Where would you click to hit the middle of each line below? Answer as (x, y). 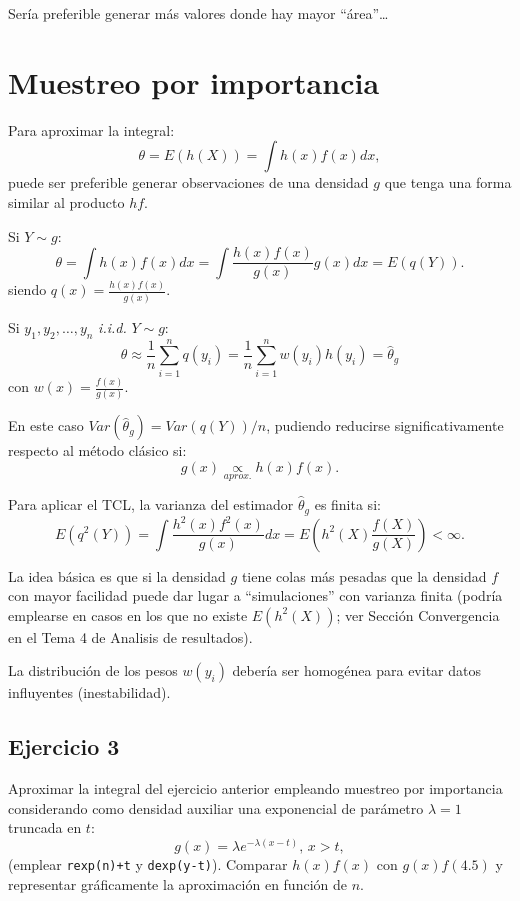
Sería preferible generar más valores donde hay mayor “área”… (198, 13)
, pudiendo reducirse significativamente (385, 425)
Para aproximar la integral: (91, 129)
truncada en (45, 827)
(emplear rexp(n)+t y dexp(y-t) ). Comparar (148, 863)
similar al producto (66, 201)
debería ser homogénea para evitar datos (356, 670)
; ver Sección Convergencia (418, 614)
